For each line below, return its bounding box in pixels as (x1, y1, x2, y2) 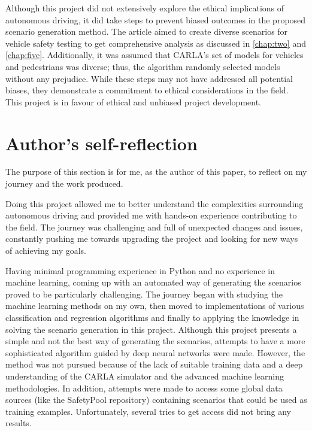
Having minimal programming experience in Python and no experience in (5, 264, 275, 277)
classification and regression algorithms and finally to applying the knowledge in (5, 311, 299, 323)
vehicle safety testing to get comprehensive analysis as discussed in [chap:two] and (5, 37, 306, 49)
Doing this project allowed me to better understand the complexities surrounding (5, 197, 304, 210)
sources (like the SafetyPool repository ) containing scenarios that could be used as (5, 393, 307, 406)
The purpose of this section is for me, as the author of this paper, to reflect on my (5, 165, 307, 178)
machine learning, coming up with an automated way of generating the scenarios (5, 276, 301, 289)
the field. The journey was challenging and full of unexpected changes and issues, (5, 220, 303, 233)
